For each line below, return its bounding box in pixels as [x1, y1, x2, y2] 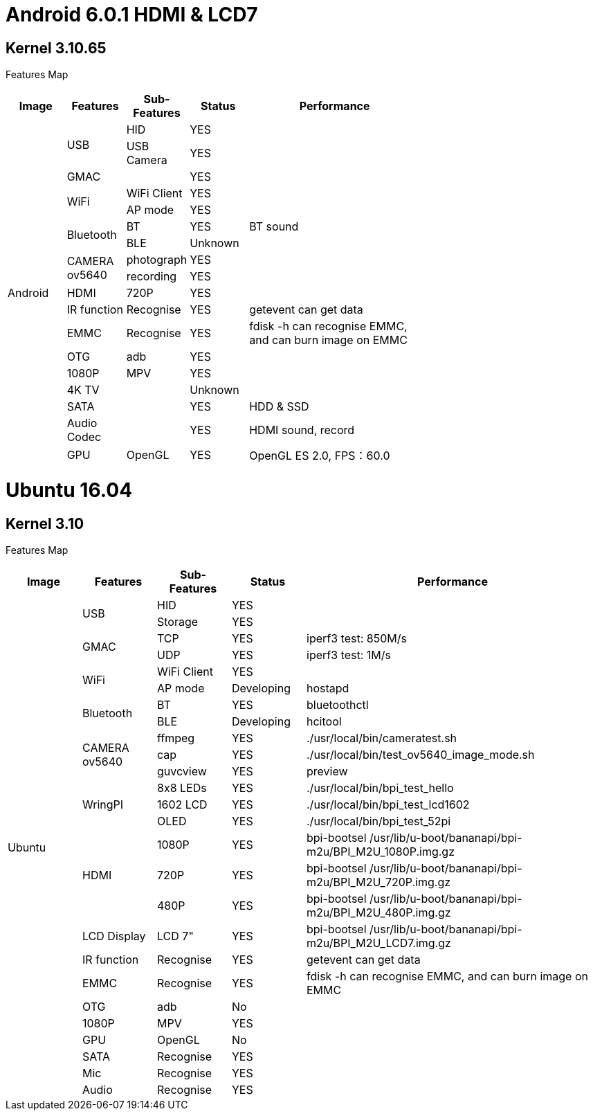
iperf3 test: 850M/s [307, 631, 407, 646]
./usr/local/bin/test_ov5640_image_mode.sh [307, 748, 535, 762]
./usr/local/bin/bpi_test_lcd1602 [307, 798, 470, 812]
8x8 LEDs [157, 781, 207, 795]
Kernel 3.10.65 [6, 39, 107, 57]
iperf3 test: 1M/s [307, 648, 391, 663]
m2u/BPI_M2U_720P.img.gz [307, 875, 451, 890]
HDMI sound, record [249, 423, 355, 438]
